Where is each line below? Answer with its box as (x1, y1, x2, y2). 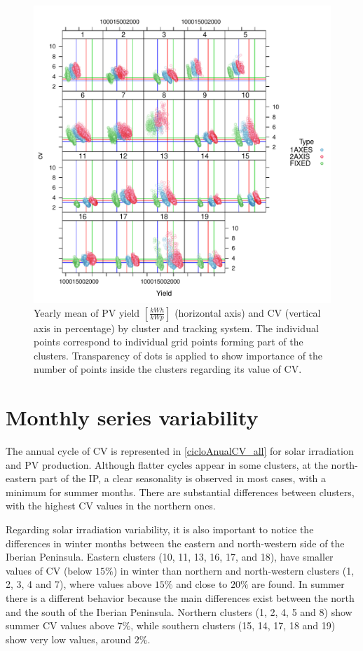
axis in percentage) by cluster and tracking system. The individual (34, 320, 319, 335)
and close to (176, 577, 228, 591)
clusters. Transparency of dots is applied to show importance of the (34, 348, 323, 362)
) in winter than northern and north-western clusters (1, (113, 563, 355, 577)
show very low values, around (6, 631, 132, 646)
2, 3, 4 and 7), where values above (6, 577, 152, 591)
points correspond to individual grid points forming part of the (34, 334, 303, 349)
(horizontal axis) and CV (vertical (174, 305, 321, 320)
